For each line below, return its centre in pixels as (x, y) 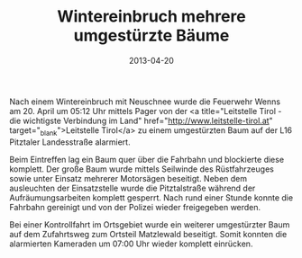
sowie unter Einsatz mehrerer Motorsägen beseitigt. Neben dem (128, 178)
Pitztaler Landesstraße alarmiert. (70, 142)
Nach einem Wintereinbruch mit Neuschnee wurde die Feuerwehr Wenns (145, 102)
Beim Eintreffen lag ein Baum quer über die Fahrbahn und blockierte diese (147, 159)
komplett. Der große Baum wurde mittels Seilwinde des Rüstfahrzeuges (142, 169)
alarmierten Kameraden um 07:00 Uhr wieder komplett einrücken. (131, 244)
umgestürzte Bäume (151, 36)
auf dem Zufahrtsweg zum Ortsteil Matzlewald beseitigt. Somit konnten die (148, 234)
